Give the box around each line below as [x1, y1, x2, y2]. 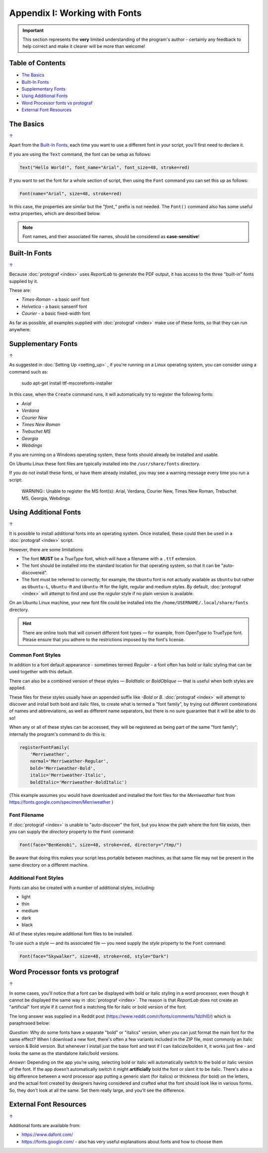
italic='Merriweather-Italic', [30, 772, 106, 778]
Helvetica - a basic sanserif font [21, 303, 87, 309]
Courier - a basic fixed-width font [21, 310, 90, 316]
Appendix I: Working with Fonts [9, 7, 142, 18]
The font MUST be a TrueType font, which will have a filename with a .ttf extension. [21, 556, 197, 562]
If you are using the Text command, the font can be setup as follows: [9, 151, 151, 157]
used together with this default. [9, 669, 73, 675]
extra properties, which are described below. [9, 211, 101, 217]
